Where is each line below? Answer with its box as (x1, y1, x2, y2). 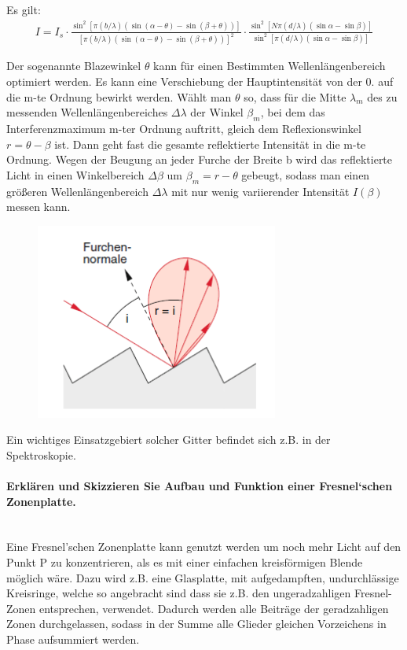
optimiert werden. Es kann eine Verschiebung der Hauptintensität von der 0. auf (6, 73, 394, 90)
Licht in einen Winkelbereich (6, 166, 145, 183)
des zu (367, 88, 398, 105)
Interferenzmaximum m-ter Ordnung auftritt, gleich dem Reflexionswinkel (6, 120, 361, 137)
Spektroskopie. (6, 446, 76, 463)
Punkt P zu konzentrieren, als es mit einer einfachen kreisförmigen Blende (6, 554, 363, 571)
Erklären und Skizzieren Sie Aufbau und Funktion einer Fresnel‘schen (6, 478, 393, 494)
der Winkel (190, 104, 244, 120)
